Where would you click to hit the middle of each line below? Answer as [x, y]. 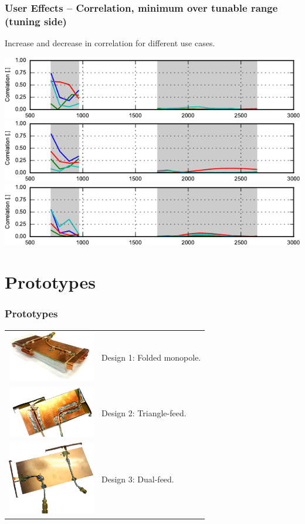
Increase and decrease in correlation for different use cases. [110, 43]
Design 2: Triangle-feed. [144, 412]
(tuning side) [36, 21]
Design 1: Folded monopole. [151, 357]
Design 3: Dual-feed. [138, 479]
